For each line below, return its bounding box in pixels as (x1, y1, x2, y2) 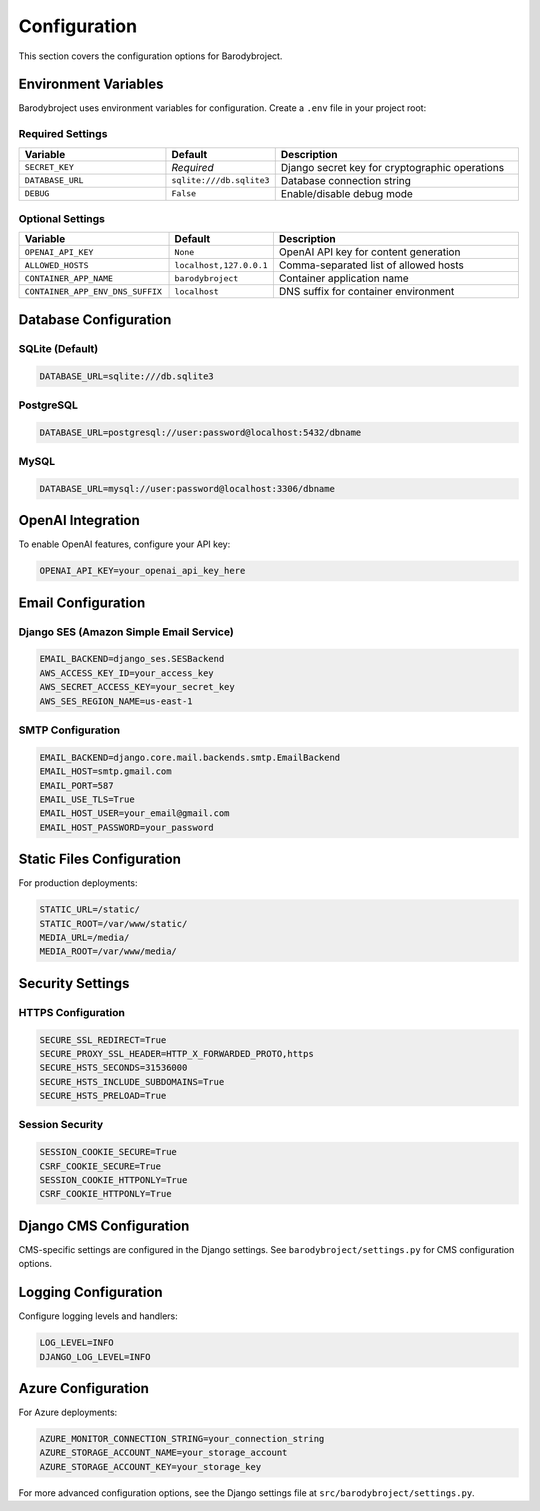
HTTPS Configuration (18, 1005, 125, 1019)
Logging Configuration (18, 1284, 164, 1301)
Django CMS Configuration (18, 1217, 190, 1234)
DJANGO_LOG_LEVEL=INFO (39, 1351, 151, 1362)
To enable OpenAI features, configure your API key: (18, 538, 231, 550)
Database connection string (280, 173, 412, 187)
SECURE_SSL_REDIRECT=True (39, 1034, 167, 1045)
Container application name (278, 271, 409, 285)
